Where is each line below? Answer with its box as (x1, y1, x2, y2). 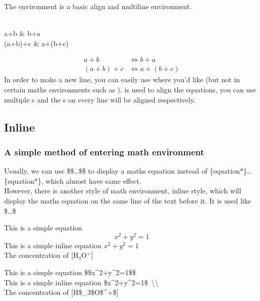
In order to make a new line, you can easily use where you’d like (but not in (4, 74, 240, 85)
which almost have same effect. (46, 175, 141, 186)
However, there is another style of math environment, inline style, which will (4, 185, 241, 196)
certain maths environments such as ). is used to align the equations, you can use (4, 84, 256, 95)
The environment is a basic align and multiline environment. (4, 1, 192, 11)
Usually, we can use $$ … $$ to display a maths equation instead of (4, 165, 207, 176)
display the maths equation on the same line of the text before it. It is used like (4, 195, 251, 206)
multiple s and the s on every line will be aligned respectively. (4, 94, 196, 105)
